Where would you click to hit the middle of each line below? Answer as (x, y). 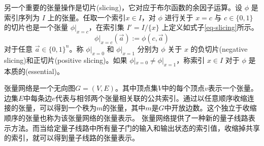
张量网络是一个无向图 (40, 88)
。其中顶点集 (136, 88)
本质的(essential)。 (34, 71)
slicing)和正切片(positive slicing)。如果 (66, 60)
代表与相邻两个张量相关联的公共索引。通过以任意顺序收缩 (151, 98)
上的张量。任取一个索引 (87, 17)
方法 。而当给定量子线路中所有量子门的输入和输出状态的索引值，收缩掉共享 (135, 127)
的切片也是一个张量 (36, 27)
